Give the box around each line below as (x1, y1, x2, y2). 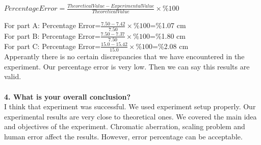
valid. (4, 71, 21, 82)
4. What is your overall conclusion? (4, 91, 131, 102)
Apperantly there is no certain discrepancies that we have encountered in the (4, 51, 245, 62)
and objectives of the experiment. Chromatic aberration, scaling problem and (4, 121, 245, 132)
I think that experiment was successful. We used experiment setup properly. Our (4, 101, 256, 112)
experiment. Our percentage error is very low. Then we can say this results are (4, 61, 250, 71)
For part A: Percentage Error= (4, 20, 101, 31)
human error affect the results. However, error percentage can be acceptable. (4, 131, 243, 141)
